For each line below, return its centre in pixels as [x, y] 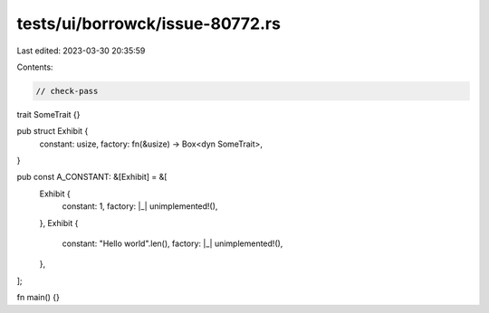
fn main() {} [38, 298]
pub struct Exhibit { [53, 131]
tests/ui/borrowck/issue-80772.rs [149, 24]
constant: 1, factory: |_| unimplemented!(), [140, 206]
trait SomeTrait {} [48, 114]
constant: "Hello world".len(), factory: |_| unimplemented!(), [173, 243]
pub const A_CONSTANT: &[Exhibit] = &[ [92, 177]
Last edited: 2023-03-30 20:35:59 [81, 51]
